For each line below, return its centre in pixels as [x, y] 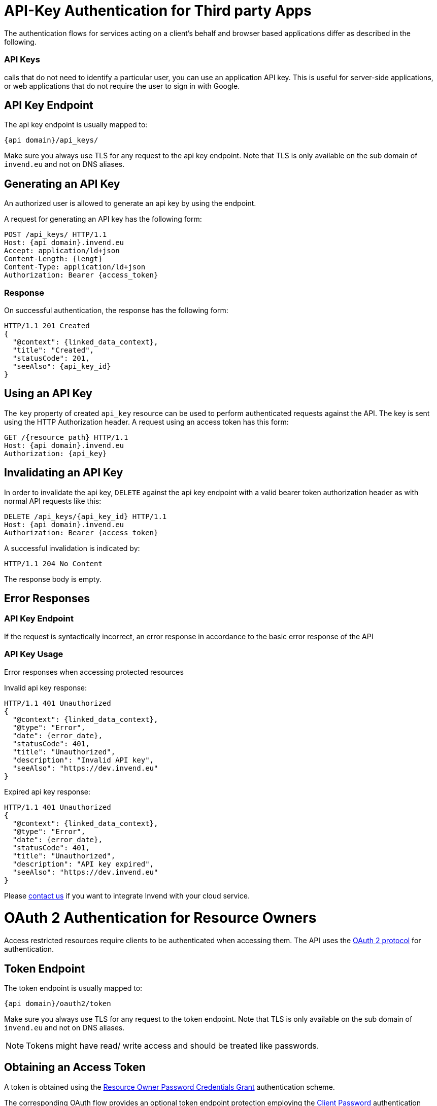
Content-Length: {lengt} [53, 259]
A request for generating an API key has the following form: [103, 219]
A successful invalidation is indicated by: [72, 548]
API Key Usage [34, 654]
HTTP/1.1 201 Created [47, 325]
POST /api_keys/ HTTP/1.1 [56, 235]
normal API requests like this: [53, 501]
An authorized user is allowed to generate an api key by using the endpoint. [130, 203]
